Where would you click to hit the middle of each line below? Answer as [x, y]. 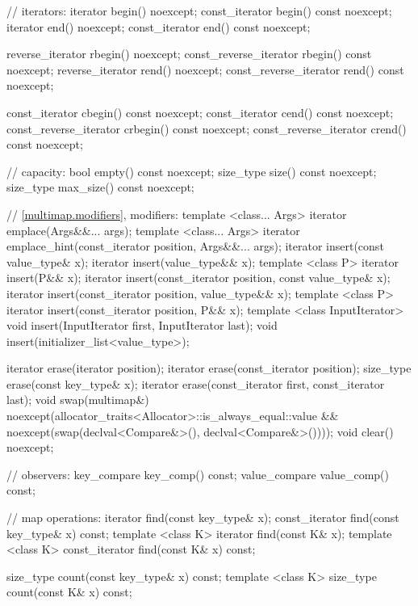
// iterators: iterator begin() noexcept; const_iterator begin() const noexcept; [199, 11]
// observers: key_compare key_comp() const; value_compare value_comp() [198, 474]
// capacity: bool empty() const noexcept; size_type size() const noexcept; [192, 171]
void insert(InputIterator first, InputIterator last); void [142, 325]
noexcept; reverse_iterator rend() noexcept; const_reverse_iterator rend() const [205, 69]
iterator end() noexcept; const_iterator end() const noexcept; [159, 26]
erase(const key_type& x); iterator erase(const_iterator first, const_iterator [196, 383]
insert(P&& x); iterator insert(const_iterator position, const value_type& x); [199, 278]
